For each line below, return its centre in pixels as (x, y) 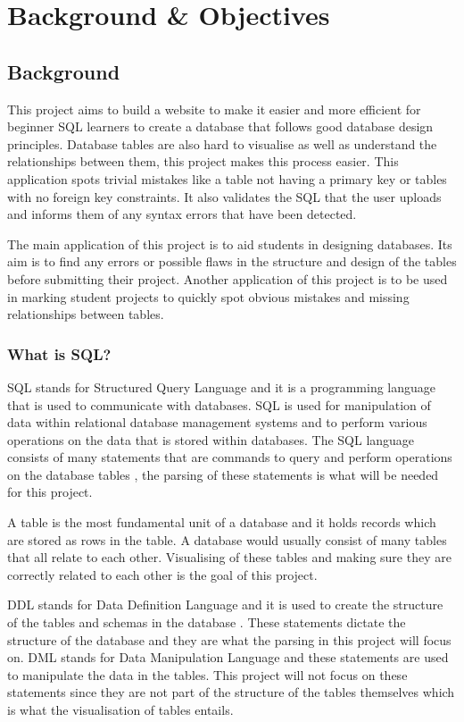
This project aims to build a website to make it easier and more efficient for (214, 109)
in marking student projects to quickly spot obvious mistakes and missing (208, 296)
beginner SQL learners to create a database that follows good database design (220, 126)
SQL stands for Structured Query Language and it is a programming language (222, 386)
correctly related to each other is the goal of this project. (162, 574)
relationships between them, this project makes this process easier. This (203, 161)
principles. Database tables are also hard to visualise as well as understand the (222, 143)
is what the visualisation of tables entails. (120, 710)
